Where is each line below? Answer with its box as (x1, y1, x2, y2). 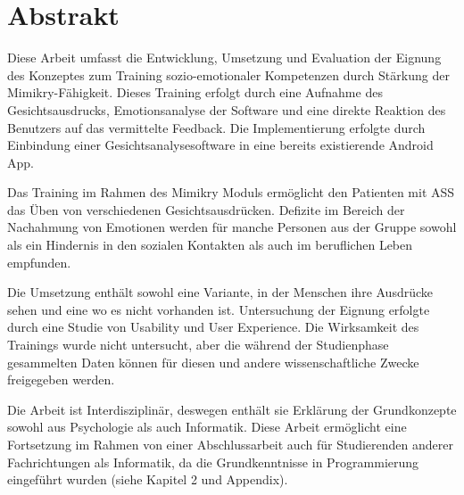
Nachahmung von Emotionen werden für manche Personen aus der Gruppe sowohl (7, 218, 457, 236)
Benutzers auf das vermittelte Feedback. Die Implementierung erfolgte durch (7, 118, 426, 136)
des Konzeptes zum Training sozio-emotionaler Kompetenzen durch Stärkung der (7, 65, 450, 84)
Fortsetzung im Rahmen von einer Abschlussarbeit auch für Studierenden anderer (7, 435, 453, 453)
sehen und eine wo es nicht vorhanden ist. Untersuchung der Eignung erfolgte (7, 300, 430, 318)
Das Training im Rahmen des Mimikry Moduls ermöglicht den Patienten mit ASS (7, 183, 455, 202)
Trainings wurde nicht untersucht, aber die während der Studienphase (7, 335, 389, 354)
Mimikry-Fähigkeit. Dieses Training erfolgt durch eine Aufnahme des (7, 83, 383, 102)
